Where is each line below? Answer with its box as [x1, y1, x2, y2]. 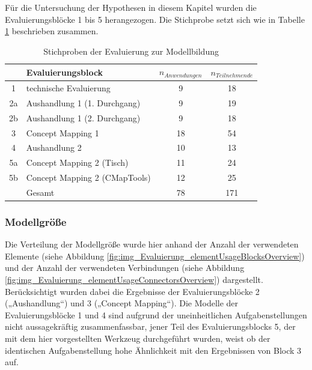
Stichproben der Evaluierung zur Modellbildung [43, 44, 219, 57]
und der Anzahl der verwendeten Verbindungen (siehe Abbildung [5, 261, 245, 274]
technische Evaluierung [26, 82, 111, 94]
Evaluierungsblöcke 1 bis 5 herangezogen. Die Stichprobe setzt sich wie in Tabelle [5, 13, 305, 25]
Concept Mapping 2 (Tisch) [26, 156, 129, 169]
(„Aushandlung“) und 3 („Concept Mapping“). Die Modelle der [5, 297, 239, 309]
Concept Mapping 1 [26, 126, 99, 139]
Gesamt [26, 186, 55, 198]
